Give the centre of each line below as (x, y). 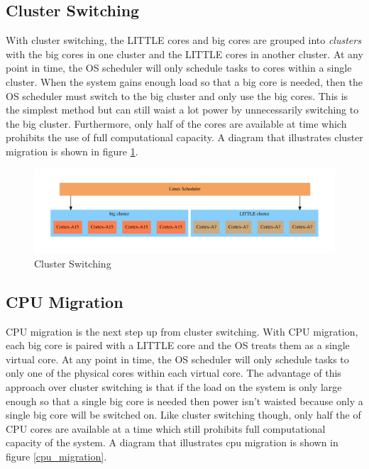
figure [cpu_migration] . (56, 456)
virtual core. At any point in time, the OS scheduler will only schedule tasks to (177, 359)
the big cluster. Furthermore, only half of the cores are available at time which (176, 123)
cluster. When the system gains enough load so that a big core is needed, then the (184, 81)
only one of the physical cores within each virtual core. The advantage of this (174, 373)
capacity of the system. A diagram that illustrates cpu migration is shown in (172, 442)
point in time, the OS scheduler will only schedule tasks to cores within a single (179, 68)
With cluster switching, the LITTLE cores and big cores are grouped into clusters (183, 40)
